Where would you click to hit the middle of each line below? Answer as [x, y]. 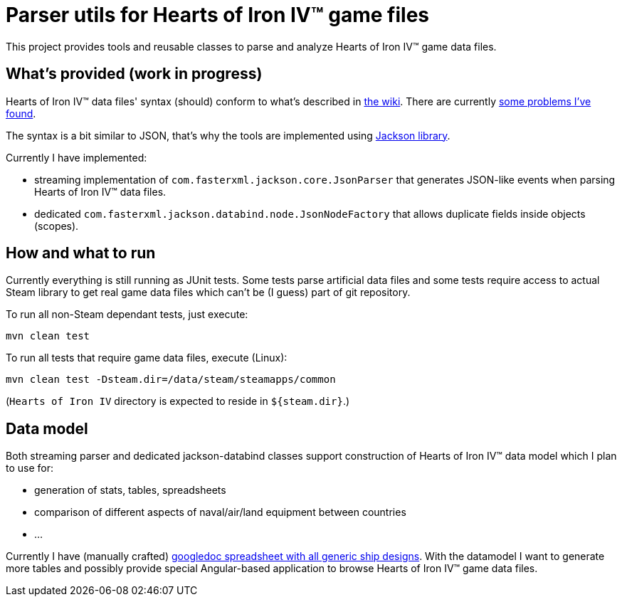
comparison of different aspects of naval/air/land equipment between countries [220, 512]
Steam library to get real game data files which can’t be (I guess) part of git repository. [208, 292]
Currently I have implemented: [77, 157]
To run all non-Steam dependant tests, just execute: [127, 315]
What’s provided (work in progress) [134, 74]
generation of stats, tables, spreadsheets [130, 490]
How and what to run [81, 253]
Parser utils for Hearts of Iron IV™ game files [217, 15]
